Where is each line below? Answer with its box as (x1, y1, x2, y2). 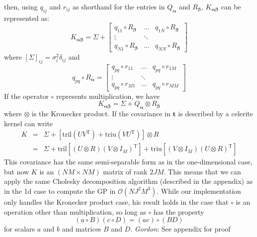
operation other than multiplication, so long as (4, 206, 146, 217)
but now (4, 166, 29, 176)
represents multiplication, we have (56, 90, 160, 101)
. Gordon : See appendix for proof (130, 224, 231, 234)
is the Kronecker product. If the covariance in (32, 108, 171, 118)
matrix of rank (103, 166, 148, 176)
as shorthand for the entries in (73, 1, 165, 11)
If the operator (4, 90, 49, 101)
